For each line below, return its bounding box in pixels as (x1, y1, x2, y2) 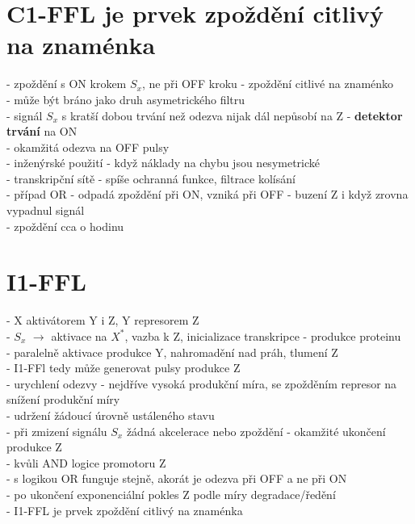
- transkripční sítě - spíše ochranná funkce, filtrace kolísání (6, 170, 296, 187)
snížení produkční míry (6, 391, 120, 408)
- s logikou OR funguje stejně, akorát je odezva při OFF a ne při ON (6, 470, 347, 487)
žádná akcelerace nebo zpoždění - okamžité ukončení (126, 422, 386, 439)
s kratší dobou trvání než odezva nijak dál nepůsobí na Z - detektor (61, 107, 403, 124)
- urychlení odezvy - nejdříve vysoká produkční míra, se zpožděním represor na (6, 375, 397, 392)
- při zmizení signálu (6, 422, 107, 439)
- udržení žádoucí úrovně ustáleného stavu (6, 406, 215, 423)
